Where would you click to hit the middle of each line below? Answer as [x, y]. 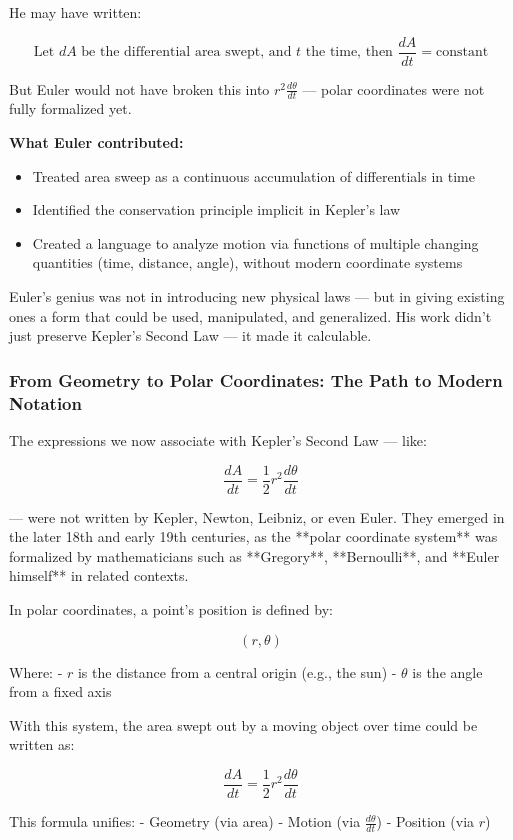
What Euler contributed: [96, 142]
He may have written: [75, 12]
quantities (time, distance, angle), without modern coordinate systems [247, 262]
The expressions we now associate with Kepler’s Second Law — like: [218, 439]
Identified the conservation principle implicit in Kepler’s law [216, 209]
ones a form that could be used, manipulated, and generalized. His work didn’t [250, 315]
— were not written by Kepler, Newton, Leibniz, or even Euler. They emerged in [257, 516]
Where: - [36, 671]
